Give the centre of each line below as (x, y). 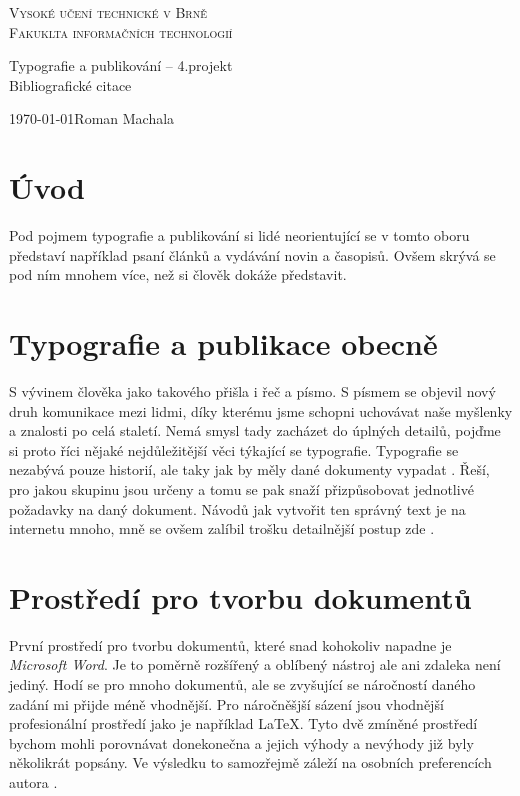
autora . (33, 782)
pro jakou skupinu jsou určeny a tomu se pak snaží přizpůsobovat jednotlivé (241, 488)
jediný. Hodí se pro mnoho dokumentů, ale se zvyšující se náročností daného (242, 684)
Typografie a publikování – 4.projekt (121, 65)
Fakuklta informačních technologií (121, 31)
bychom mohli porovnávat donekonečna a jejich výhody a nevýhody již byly (241, 742)
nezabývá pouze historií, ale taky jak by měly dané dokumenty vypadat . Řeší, (249, 469)
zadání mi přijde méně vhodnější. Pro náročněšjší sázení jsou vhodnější (226, 703)
